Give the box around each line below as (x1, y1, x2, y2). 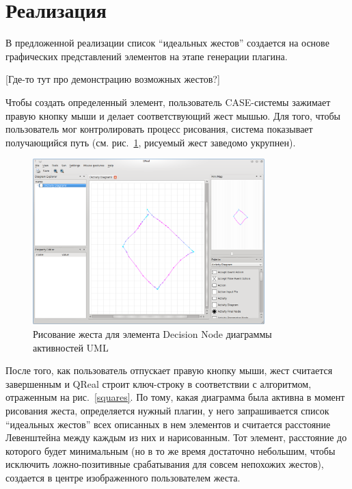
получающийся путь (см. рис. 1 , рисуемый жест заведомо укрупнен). (5, 135, 296, 149)
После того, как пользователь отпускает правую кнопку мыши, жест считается (5, 363, 333, 378)
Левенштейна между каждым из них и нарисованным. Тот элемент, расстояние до (5, 430, 347, 445)
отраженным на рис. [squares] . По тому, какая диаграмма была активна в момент (5, 390, 345, 404)
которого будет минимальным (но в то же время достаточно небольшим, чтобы (5, 443, 336, 458)
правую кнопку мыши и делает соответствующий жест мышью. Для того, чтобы (5, 108, 340, 122)
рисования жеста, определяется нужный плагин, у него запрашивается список (5, 403, 329, 417)
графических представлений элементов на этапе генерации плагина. (5, 49, 288, 63)
